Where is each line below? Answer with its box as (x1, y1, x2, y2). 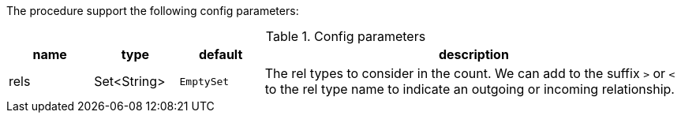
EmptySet (179, 75, 230, 87)
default (198, 46, 243, 62)
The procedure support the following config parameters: (6, 4, 299, 17)
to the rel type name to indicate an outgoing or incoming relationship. (264, 81, 675, 97)
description (438, 46, 509, 62)
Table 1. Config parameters (265, 28, 426, 44)
